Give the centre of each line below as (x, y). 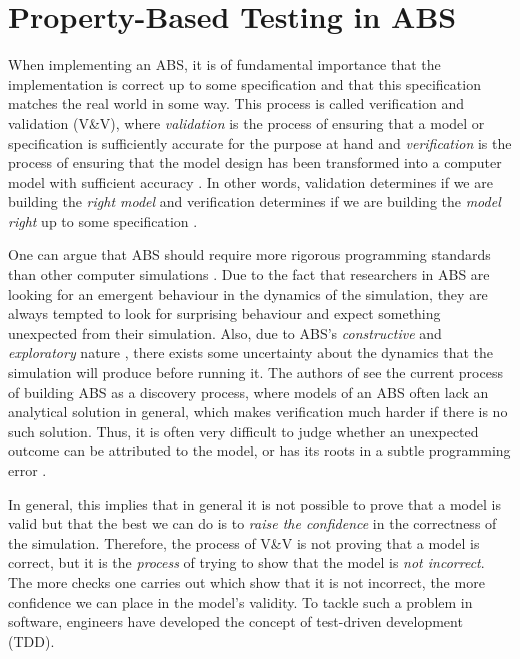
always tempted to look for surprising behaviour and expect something (224, 313)
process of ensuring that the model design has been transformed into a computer (255, 162)
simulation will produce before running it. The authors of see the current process (255, 372)
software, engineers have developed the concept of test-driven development (235, 621)
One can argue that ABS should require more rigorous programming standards (249, 254)
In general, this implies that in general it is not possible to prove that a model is (254, 503)
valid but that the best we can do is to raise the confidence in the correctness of (252, 523)
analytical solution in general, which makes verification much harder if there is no (258, 411)
